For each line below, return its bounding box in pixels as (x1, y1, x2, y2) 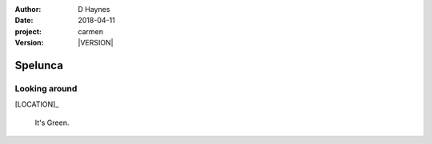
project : (14, 26, 42, 36)
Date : (14, 16, 34, 25)
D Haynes (78, 5, 110, 14)
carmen (78, 26, 104, 36)
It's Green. (34, 118, 70, 127)
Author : (14, 5, 42, 14)
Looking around (14, 83, 78, 94)
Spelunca (14, 58, 64, 72)
